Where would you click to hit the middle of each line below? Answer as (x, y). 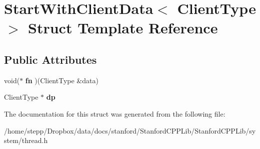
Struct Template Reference (123, 28)
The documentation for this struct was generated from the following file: (115, 113)
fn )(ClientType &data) (62, 80)
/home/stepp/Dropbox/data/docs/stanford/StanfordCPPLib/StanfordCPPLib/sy (130, 130)
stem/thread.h (26, 140)
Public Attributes (50, 59)
